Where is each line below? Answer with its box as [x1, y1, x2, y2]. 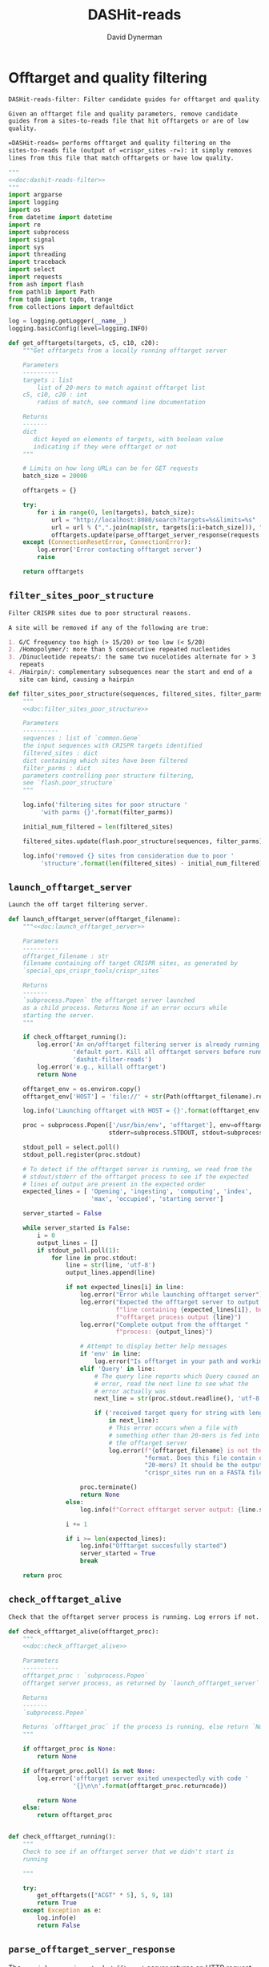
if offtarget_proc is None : [22, 1745, 116, 1754]
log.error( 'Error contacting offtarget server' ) [37, 545, 203, 554]
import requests [8, 273, 62, 282]
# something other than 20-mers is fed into [108, 1431, 260, 1439]
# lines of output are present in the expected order [22, 1180, 206, 1188]
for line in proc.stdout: [50, 1254, 138, 1262]
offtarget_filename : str [22, 952, 110, 960]
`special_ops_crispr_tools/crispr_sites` [22, 967, 163, 975]
